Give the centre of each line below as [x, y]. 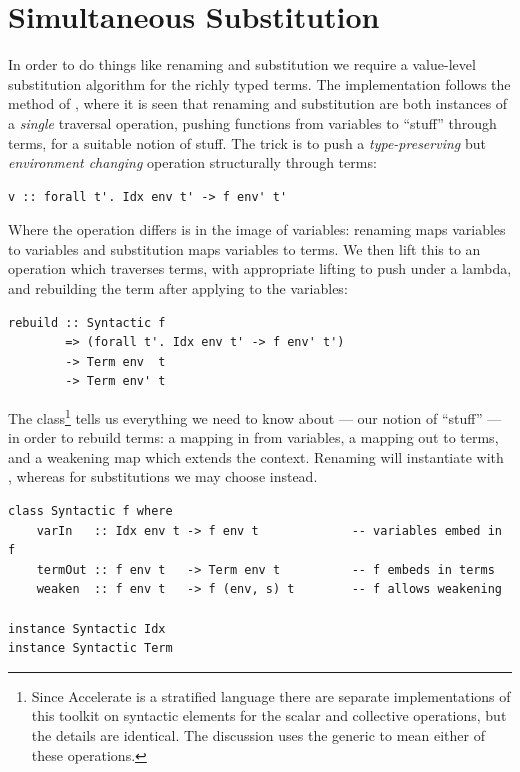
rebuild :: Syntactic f [87, 322]
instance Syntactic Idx [87, 628]
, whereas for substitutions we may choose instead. [163, 476]
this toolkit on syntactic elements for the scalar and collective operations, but [269, 715]
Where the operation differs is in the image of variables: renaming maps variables [257, 229]
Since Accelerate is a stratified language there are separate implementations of [271, 695]
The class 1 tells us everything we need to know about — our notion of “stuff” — [255, 416]
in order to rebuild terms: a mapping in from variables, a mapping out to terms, [253, 437]
